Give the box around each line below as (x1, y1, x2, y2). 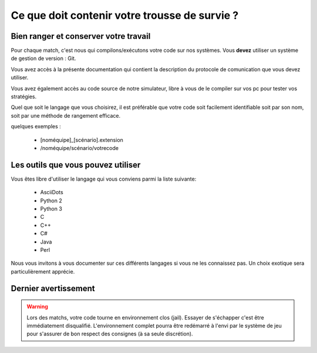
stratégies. (11, 93, 37, 100)
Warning (26, 303, 48, 310)
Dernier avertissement (11, 283, 95, 294)
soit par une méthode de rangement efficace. (11, 112, 121, 119)
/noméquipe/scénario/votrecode (40, 144, 119, 151)
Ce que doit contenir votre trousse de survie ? (11, 9, 239, 22)
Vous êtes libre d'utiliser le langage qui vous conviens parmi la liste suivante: (11, 175, 197, 182)
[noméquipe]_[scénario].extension (40, 136, 123, 144)
